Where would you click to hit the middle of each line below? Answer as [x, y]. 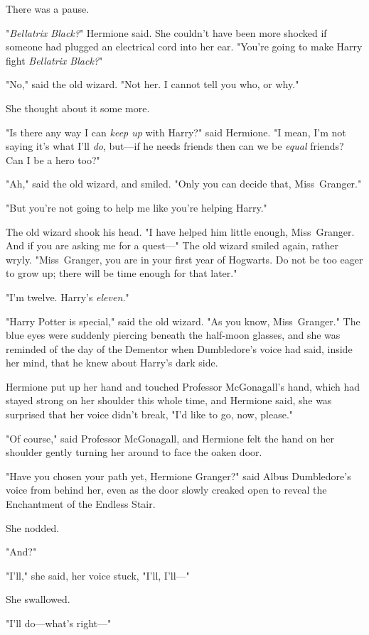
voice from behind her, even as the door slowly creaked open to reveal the [166, 490]
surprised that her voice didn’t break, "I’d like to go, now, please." [150, 414]
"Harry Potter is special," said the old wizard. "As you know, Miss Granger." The [183, 321]
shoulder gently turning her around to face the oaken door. [134, 452]
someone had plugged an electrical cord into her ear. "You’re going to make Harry [184, 47]
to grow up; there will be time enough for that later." [122, 273]
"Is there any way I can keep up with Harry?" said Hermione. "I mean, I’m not [176, 132]
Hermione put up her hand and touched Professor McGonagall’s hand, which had [183, 386]
